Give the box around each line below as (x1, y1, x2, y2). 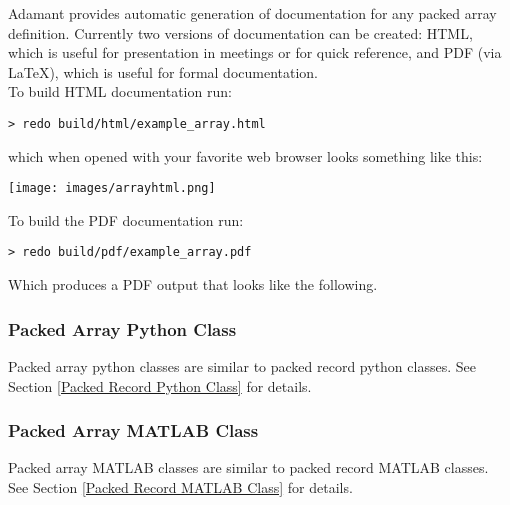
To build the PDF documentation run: (8, 209, 244, 230)
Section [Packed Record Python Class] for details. (8, 375, 312, 396)
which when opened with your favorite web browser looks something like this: (8, 145, 483, 166)
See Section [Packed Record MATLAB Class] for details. (8, 476, 353, 497)
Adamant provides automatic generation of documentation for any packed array (8, 3, 497, 23)
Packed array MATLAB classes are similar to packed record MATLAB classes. (8, 457, 489, 478)
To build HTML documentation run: (8, 81, 232, 102)
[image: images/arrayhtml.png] (8, 181, 216, 196)
